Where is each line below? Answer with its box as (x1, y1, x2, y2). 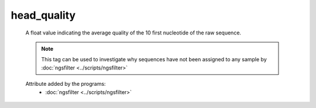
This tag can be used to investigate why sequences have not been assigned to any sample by (41, 56, 267, 63)
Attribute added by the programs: (25, 81, 106, 88)
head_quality (11, 9, 76, 22)
